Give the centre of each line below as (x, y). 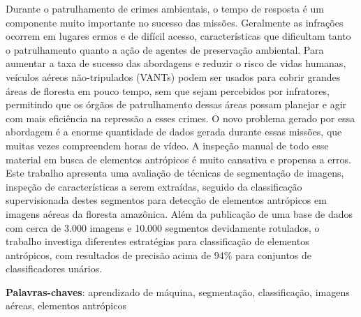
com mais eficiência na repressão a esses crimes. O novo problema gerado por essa (180, 118)
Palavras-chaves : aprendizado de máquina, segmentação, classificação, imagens (178, 292)
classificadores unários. (54, 268)
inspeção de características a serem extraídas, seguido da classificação (154, 186)
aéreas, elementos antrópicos (66, 305)
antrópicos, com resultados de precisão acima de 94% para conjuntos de (159, 255)
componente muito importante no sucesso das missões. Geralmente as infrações (175, 22)
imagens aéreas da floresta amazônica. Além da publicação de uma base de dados (179, 213)
